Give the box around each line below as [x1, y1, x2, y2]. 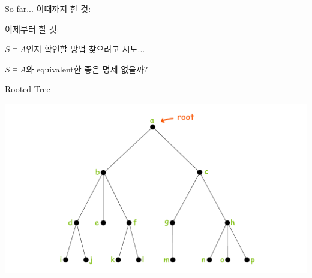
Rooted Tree [5, 83, 50, 95]
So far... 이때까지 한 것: [5, 2, 91, 14]
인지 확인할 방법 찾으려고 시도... [26, 43, 145, 55]
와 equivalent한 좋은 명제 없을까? [26, 62, 148, 75]
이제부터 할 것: [5, 22, 59, 35]
